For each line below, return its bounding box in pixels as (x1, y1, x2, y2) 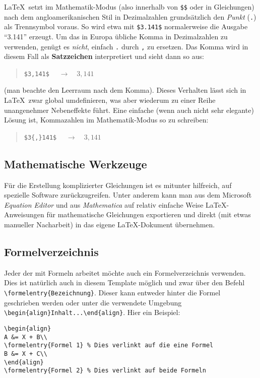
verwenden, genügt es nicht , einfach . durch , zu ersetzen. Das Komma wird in (4, 41, 248, 51)
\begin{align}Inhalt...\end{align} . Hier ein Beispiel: (4, 307, 180, 318)
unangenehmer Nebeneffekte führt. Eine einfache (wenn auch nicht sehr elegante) (4, 104, 254, 115)
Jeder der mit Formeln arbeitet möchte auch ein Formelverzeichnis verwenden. (4, 267, 246, 278)
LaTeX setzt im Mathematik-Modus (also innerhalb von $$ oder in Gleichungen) (4, 2, 254, 12)
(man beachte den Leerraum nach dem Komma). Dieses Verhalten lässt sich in (4, 85, 246, 95)
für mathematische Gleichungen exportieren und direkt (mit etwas (46, 209, 251, 220)
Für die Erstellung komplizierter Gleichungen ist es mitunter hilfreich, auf (4, 179, 232, 190)
